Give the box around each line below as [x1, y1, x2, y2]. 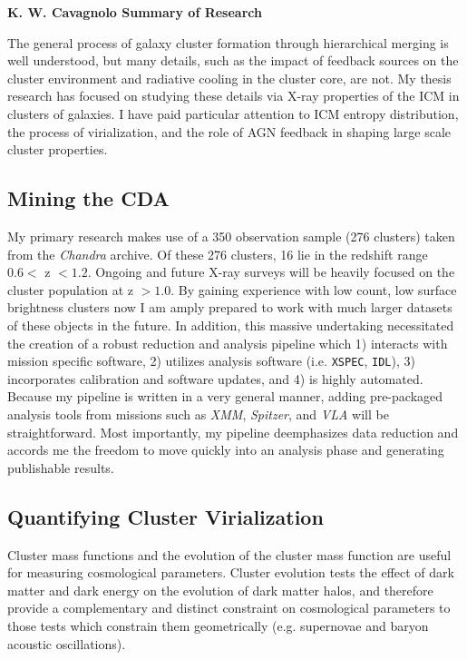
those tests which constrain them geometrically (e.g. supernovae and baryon [7, 616, 429, 635]
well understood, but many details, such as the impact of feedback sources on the [7, 51, 459, 70]
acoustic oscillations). [7, 634, 126, 653]
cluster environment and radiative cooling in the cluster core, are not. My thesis [7, 68, 452, 87]
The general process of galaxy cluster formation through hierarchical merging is [7, 33, 449, 52]
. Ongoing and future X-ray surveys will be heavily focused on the [87, 262, 455, 281]
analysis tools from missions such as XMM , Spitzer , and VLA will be [7, 404, 389, 423]
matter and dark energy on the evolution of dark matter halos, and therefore [7, 580, 433, 599]
